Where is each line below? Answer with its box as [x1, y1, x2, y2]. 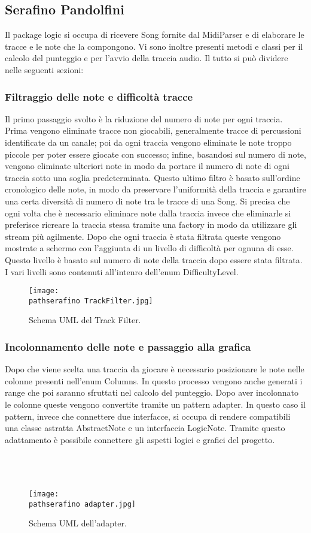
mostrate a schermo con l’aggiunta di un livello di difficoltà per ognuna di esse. [5, 242, 294, 254]
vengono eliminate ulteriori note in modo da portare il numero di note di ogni [5, 159, 289, 172]
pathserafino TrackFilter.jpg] [29, 296, 153, 305]
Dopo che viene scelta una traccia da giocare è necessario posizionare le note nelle [5, 363, 304, 375]
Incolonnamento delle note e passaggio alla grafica [5, 339, 251, 354]
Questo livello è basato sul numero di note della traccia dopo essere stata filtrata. [5, 253, 303, 266]
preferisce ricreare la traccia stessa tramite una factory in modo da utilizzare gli [5, 218, 297, 231]
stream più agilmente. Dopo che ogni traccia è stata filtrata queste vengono [5, 230, 281, 242]
